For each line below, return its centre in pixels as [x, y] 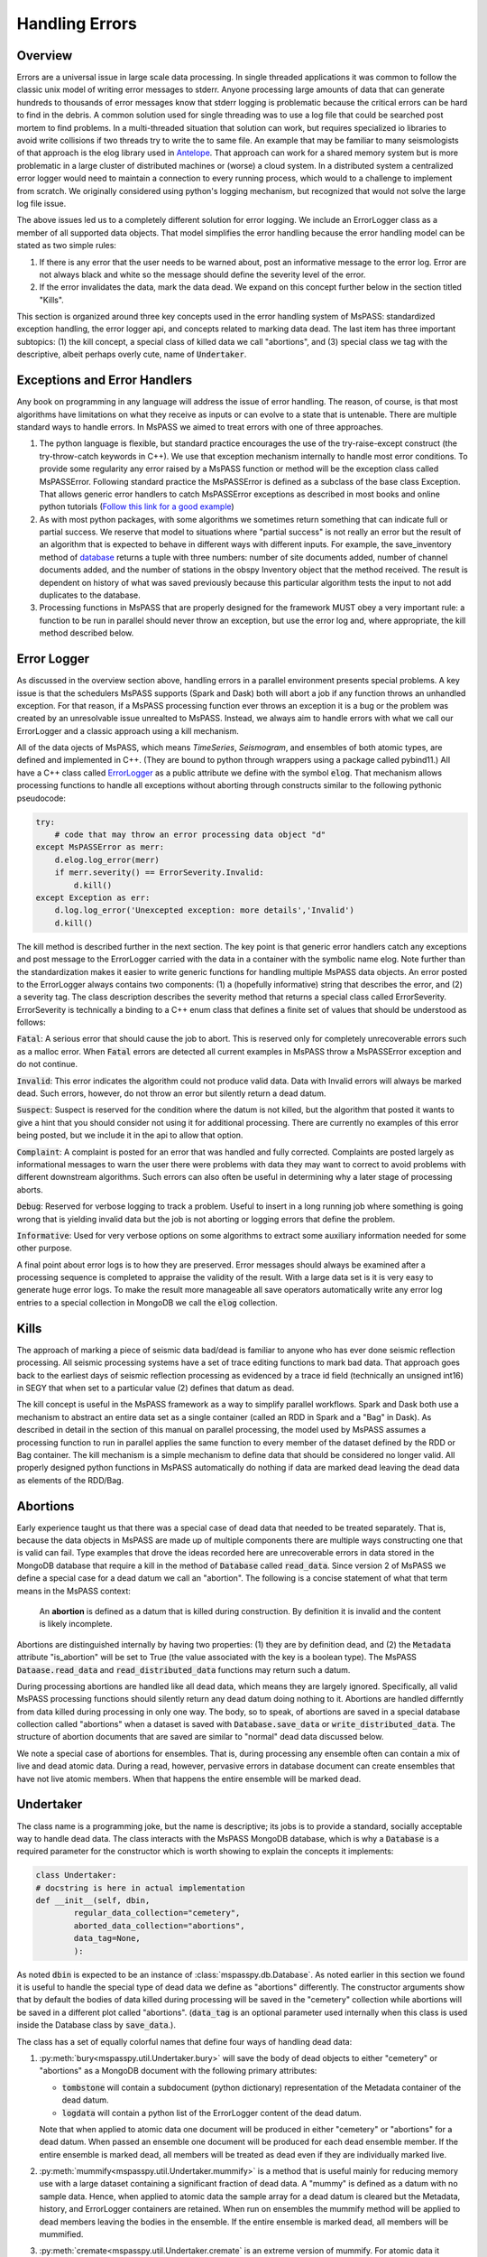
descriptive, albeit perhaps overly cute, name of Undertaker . [132, 354]
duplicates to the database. [90, 595]
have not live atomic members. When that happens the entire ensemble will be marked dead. [189, 1779]
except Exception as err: [93, 897]
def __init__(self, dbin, [93, 1901]
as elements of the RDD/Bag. [70, 1480]
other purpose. [44, 1248]
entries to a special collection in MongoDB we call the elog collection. [147, 1302]
